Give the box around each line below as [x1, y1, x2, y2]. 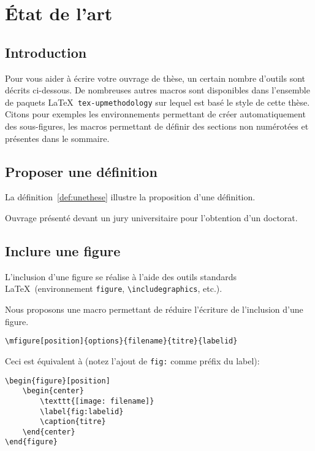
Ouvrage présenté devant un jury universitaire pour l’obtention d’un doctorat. [5, 211, 298, 224]
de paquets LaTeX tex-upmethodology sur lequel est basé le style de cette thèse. [5, 95, 310, 108]
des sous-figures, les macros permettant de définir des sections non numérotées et [5, 120, 309, 133]
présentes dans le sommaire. [5, 131, 110, 144]
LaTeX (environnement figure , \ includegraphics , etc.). [5, 282, 222, 295]
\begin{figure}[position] [5, 376, 110, 385]
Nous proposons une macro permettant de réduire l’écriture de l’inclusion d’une [5, 303, 303, 316]
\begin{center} [22, 386, 84, 396]
